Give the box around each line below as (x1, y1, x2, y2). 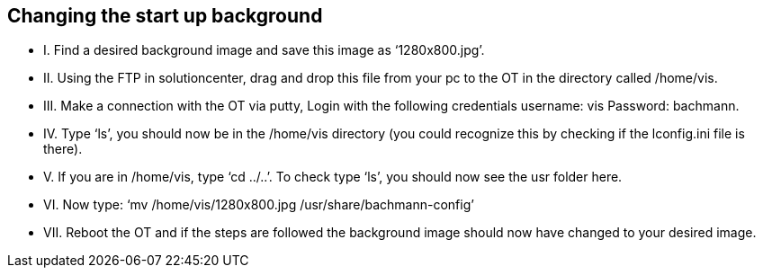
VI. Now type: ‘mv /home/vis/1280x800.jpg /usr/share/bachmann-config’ (43, 197, 474, 213)
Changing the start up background (7, 4, 323, 27)
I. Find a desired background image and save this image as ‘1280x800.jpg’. (43, 42, 485, 58)
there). (43, 141, 83, 157)
